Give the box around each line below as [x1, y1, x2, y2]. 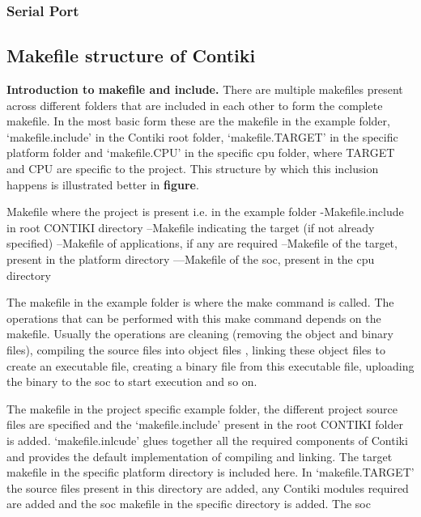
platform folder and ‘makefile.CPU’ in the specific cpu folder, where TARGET [6, 144, 395, 161]
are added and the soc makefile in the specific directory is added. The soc [6, 495, 371, 512]
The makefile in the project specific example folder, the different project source [6, 400, 398, 417]
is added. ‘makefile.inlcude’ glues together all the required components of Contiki [6, 431, 408, 448]
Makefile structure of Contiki [6, 43, 256, 68]
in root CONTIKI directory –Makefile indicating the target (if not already [6, 218, 375, 235]
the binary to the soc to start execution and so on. [6, 373, 257, 390]
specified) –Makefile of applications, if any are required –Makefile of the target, [6, 235, 398, 252]
